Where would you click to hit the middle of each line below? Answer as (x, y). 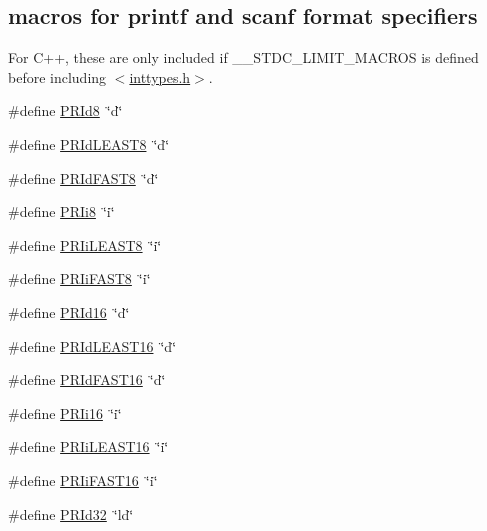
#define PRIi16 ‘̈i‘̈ (65, 412)
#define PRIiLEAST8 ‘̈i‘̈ (85, 244)
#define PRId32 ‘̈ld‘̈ (71, 513)
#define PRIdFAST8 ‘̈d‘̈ (83, 177)
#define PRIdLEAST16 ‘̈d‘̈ (92, 345)
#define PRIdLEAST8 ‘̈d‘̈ (89, 143)
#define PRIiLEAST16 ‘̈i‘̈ (88, 446)
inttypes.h (160, 76)
